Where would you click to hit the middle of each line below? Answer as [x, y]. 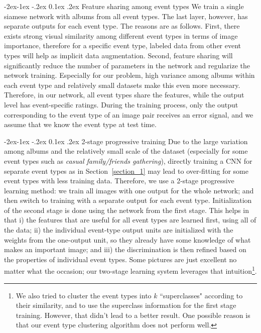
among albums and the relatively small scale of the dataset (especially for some [126, 151]
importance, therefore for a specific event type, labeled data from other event [123, 45]
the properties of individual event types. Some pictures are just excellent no [120, 259]
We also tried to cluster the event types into [84, 295]
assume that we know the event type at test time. [80, 124]
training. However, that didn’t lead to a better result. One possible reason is [133, 315]
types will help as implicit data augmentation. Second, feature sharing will [118, 55]
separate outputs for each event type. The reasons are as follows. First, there [122, 26]
